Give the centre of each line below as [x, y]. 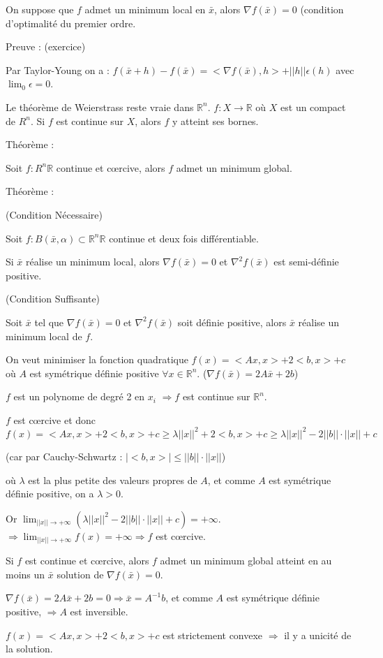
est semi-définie [306, 262]
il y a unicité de [318, 635]
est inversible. [99, 612]
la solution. [29, 649]
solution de [80, 574]
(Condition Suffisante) [53, 299]
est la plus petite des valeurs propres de [113, 480]
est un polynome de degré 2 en [79, 396]
